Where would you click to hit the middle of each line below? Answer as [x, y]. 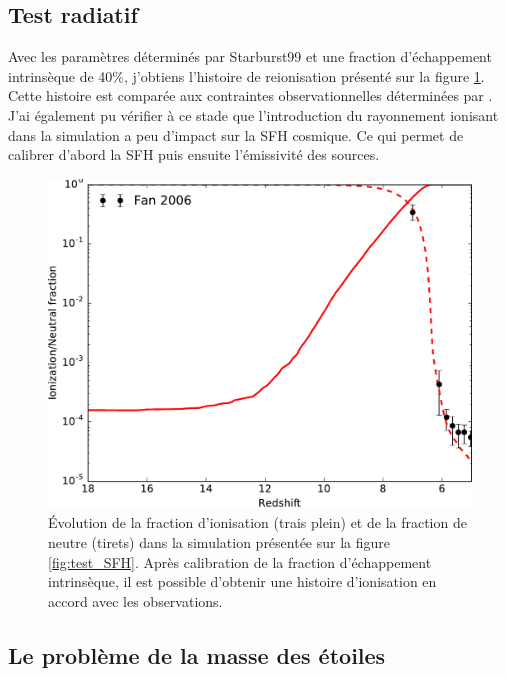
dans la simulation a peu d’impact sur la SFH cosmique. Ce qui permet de [236, 134]
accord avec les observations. [135, 600]
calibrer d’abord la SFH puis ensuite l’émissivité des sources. [194, 154]
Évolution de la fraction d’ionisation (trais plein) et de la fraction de [257, 522]
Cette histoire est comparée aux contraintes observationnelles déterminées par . [250, 95]
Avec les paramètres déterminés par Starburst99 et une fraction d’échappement [250, 56]
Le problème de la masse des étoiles [197, 654]
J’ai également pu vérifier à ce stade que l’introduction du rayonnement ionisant [253, 114]
